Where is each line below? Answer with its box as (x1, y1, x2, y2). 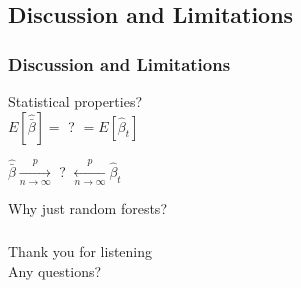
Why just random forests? (8, 198, 167, 219)
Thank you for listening (8, 240, 153, 261)
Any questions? (8, 260, 102, 281)
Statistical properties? (8, 91, 143, 111)
